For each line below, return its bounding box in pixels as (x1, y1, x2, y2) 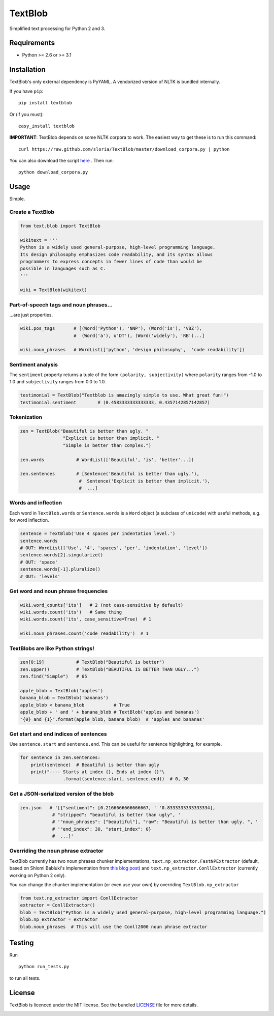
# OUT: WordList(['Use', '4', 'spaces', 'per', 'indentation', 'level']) (20, 545, 208, 551)
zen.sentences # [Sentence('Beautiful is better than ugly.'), (20, 471, 200, 477)
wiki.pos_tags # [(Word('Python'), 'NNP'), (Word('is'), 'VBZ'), (20, 326, 202, 331)
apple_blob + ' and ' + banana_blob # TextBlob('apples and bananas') (20, 709, 200, 715)
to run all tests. (9, 975, 41, 981)
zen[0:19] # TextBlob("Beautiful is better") (20, 659, 165, 665)
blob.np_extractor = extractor (20, 917, 98, 922)
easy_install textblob (18, 123, 75, 129)
